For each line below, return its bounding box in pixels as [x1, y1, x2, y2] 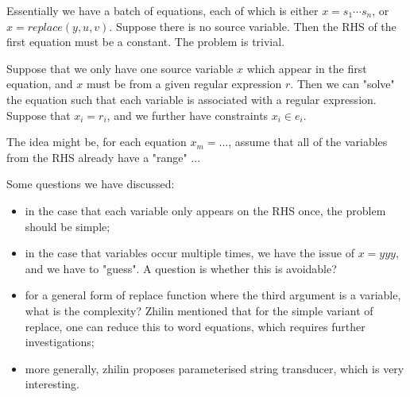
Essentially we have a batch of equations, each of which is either [6, 2, 319, 18]
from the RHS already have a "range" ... [6, 148, 201, 165]
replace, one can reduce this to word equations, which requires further [25, 318, 366, 334]
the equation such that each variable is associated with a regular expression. [6, 91, 377, 107]
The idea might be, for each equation [6, 133, 187, 150]
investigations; [25, 333, 95, 350]
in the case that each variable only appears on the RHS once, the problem [25, 202, 386, 218]
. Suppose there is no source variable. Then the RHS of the [109, 17, 396, 34]
